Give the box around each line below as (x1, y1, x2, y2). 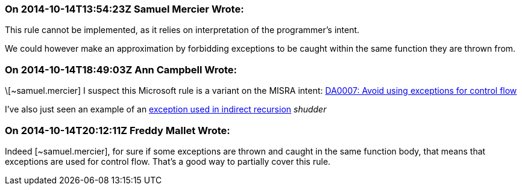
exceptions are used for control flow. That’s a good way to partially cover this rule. (5, 156, 331, 167)
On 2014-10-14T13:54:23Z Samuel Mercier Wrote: (5, 3, 244, 15)
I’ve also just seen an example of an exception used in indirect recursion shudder (5, 104, 327, 115)
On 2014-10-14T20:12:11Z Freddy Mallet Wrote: (5, 124, 230, 136)
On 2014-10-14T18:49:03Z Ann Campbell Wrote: (5, 63, 237, 76)
